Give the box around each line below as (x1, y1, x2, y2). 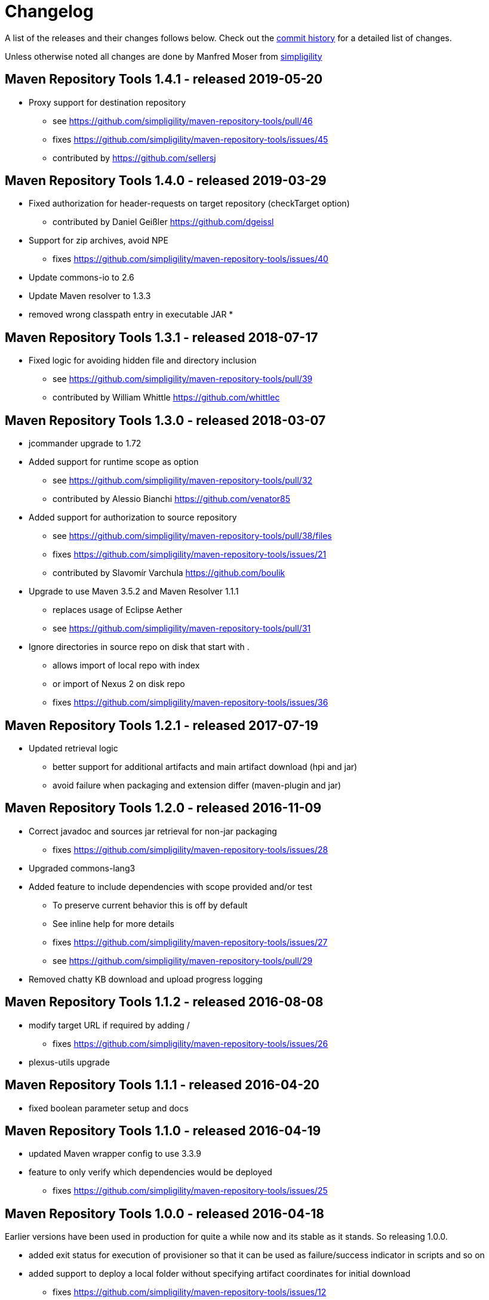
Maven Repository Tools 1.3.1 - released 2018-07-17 (5, 329, 318, 345)
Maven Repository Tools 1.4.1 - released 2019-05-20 (5, 72, 323, 87)
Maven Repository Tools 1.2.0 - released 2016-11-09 (5, 800, 322, 816)
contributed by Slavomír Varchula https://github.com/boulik (53, 568, 285, 578)
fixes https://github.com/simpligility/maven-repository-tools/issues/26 (53, 1038, 328, 1049)
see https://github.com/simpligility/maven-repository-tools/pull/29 (53, 955, 313, 966)
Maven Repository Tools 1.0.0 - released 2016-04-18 (5, 1206, 324, 1221)
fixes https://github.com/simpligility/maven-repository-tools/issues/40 (53, 254, 328, 264)
